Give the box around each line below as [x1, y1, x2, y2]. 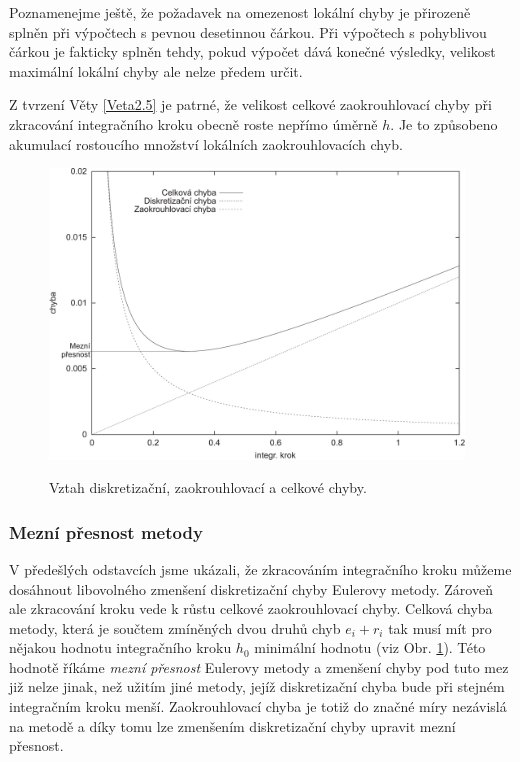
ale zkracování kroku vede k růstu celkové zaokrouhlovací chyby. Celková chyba [9, 598, 493, 619]
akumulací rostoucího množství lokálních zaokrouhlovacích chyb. [9, 133, 403, 154]
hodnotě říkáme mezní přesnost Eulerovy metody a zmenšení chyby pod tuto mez [9, 656, 509, 677]
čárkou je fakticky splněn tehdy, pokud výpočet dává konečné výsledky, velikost [9, 41, 496, 62]
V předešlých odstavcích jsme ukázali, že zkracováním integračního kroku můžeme [9, 558, 512, 579]
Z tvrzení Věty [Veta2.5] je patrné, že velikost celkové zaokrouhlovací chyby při [9, 94, 492, 115]
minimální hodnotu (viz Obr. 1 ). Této [254, 637, 486, 658]
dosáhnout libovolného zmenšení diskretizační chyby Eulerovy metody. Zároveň [9, 578, 493, 599]
